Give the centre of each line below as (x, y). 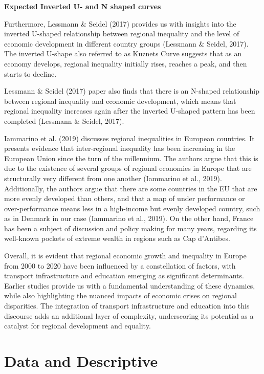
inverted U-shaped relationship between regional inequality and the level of (122, 34)
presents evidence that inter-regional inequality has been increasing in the (120, 148)
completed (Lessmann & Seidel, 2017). (64, 120)
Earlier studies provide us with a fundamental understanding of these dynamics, (130, 285)
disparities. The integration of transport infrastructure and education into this (127, 306)
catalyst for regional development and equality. (78, 326)
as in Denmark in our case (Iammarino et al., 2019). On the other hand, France (129, 218)
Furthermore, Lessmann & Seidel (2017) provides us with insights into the (120, 23)
